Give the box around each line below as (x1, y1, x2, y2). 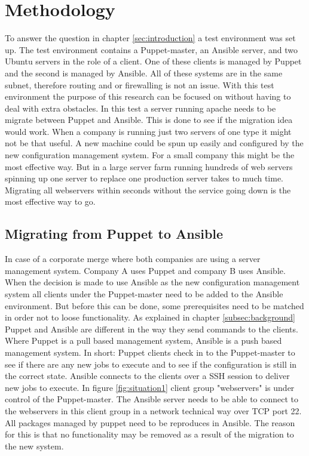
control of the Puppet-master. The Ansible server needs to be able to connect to (5, 393, 299, 405)
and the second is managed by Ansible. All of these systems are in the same (5, 66, 283, 79)
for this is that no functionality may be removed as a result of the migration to (5, 428, 294, 440)
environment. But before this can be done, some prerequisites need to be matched (5, 299, 304, 312)
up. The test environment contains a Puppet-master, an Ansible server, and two (5, 43, 298, 56)
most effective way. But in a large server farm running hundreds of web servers (5, 160, 293, 172)
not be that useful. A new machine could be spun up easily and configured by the (5, 137, 304, 149)
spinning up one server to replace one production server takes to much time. (5, 172, 284, 184)
